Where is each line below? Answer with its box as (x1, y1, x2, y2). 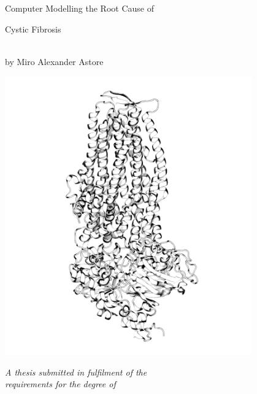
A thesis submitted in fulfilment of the (5, 365, 147, 378)
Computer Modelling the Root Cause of (5, 2, 154, 14)
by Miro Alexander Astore (5, 55, 104, 68)
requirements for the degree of (5, 377, 116, 390)
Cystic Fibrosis (5, 22, 61, 35)
